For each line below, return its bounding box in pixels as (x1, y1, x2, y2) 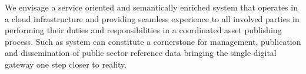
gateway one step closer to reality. (5, 58, 127, 70)
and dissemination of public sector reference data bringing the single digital (5, 47, 277, 59)
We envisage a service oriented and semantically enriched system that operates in (5, 1, 298, 13)
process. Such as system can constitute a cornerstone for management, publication (5, 35, 301, 47)
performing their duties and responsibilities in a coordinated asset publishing (5, 24, 282, 36)
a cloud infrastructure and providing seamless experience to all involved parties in (5, 12, 300, 24)
